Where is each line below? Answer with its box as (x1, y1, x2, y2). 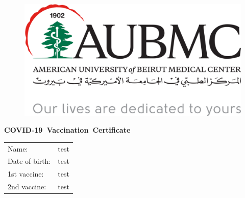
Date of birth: (8, 156, 51, 166)
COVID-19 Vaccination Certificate (4, 125, 131, 135)
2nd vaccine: (8, 181, 46, 192)
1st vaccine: (8, 168, 44, 179)
